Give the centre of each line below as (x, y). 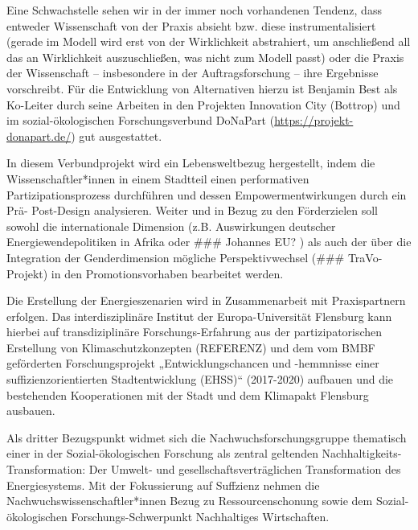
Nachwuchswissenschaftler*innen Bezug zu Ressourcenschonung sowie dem (190, 501)
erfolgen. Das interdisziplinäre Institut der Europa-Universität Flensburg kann (199, 316)
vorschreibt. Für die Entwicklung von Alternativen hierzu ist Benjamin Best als (202, 88)
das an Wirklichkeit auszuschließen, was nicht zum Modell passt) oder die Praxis (205, 57)
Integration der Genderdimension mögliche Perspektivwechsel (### (176, 257)
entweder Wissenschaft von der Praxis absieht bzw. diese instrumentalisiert (191, 25)
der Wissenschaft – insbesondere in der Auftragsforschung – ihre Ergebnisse (193, 73)
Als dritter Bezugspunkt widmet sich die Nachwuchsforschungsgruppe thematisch (207, 437)
